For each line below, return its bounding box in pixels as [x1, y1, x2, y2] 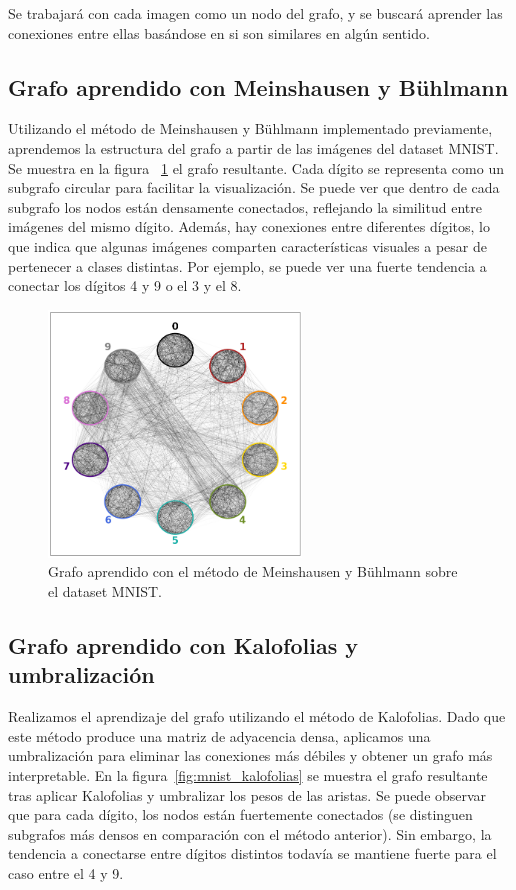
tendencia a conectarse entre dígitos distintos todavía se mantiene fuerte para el [8, 843, 497, 864]
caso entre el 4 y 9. [8, 862, 124, 883]
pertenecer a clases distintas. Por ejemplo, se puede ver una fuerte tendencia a [8, 255, 487, 276]
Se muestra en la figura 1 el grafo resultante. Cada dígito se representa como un [8, 157, 504, 178]
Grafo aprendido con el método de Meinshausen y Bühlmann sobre [48, 561, 458, 582]
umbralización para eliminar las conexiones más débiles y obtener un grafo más [8, 745, 493, 766]
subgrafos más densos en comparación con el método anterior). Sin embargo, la [8, 823, 492, 844]
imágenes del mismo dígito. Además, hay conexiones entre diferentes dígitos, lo [8, 216, 490, 237]
